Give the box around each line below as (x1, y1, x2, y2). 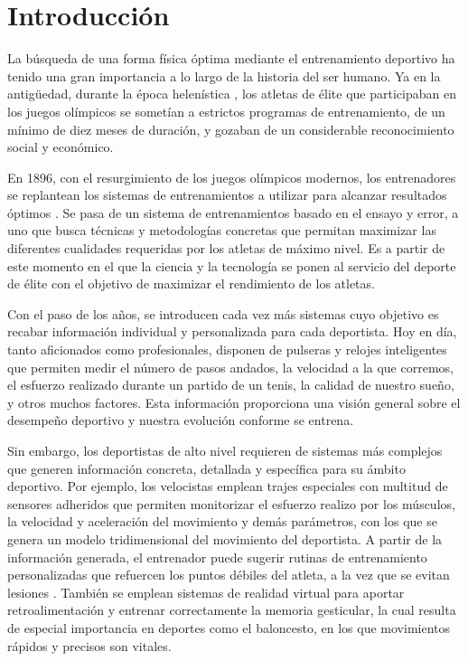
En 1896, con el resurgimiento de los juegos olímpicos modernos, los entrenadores (7, 167, 456, 186)
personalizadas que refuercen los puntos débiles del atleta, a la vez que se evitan (7, 565, 450, 584)
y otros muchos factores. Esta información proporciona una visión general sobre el (7, 392, 461, 411)
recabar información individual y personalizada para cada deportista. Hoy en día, (7, 322, 457, 341)
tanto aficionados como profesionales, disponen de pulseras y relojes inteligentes (7, 340, 447, 359)
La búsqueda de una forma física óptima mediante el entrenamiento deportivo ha (7, 49, 455, 68)
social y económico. (7, 137, 114, 156)
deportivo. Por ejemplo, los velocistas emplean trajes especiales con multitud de (7, 477, 448, 496)
